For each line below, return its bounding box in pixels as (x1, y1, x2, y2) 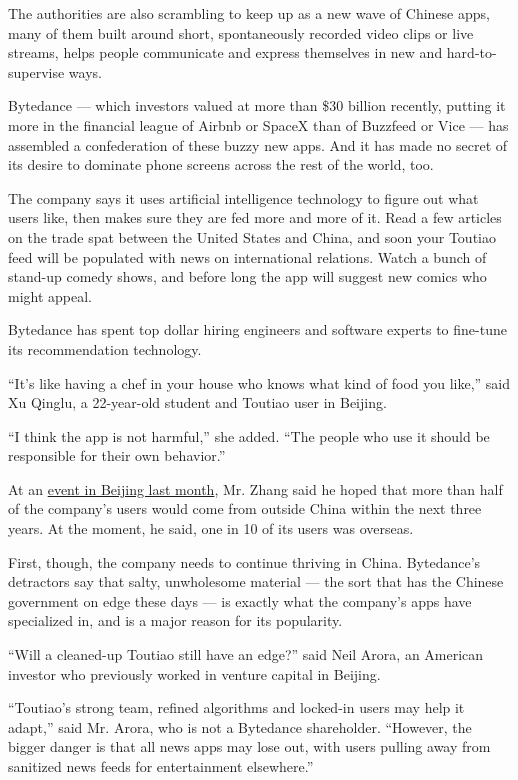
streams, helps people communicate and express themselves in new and (8, 42, 443, 63)
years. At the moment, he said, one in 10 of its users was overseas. (8, 518, 414, 539)
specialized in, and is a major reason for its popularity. (8, 610, 343, 631)
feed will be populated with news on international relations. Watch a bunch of (8, 246, 487, 267)
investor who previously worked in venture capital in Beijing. (8, 663, 381, 684)
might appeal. (8, 285, 93, 306)
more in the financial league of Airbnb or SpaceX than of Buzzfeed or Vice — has (8, 114, 509, 135)
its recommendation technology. (8, 338, 202, 359)
